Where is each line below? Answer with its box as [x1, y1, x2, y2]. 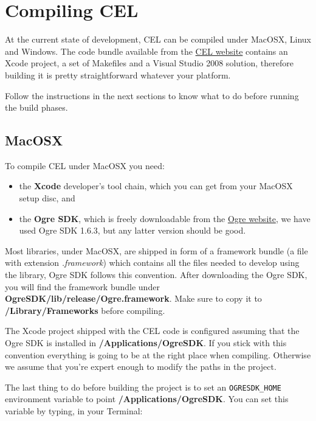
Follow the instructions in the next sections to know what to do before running [5, 89, 299, 102]
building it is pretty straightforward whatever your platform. [5, 68, 231, 81]
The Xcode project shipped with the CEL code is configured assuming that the [5, 324, 300, 337]
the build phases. [5, 101, 68, 114]
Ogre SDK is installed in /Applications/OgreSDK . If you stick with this [5, 336, 287, 349]
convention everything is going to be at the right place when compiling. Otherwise [5, 348, 311, 361]
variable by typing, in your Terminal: [5, 405, 143, 417]
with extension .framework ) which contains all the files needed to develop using [5, 256, 300, 269]
